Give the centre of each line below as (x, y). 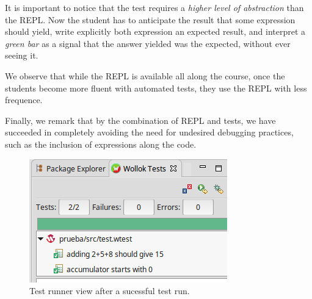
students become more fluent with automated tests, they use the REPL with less (156, 88)
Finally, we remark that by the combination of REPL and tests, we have (140, 120)
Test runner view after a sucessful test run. (110, 291)
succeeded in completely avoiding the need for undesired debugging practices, (149, 132)
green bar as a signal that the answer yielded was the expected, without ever (148, 43)
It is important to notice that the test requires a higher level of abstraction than (154, 7)
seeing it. (22, 55)
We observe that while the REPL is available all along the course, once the (145, 75)
